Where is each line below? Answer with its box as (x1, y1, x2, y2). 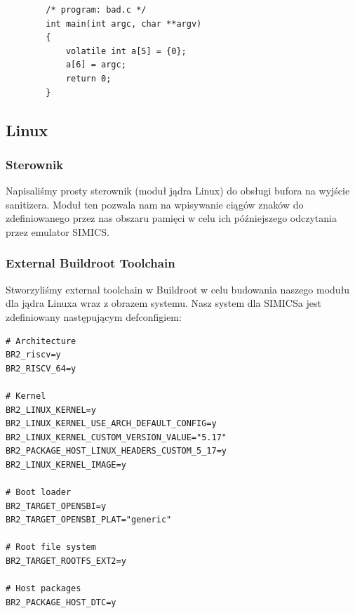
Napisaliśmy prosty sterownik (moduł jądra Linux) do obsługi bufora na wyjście (6, 183, 350, 198)
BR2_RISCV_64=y (6, 363, 76, 374)
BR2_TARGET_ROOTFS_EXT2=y (6, 556, 126, 567)
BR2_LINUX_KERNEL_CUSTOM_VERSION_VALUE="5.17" (6, 432, 227, 442)
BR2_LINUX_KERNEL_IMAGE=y (6, 459, 126, 470)
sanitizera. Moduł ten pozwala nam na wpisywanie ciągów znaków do (6, 197, 304, 211)
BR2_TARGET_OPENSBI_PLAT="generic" (6, 515, 172, 525)
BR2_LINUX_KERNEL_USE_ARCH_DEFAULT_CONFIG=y (6, 418, 217, 429)
